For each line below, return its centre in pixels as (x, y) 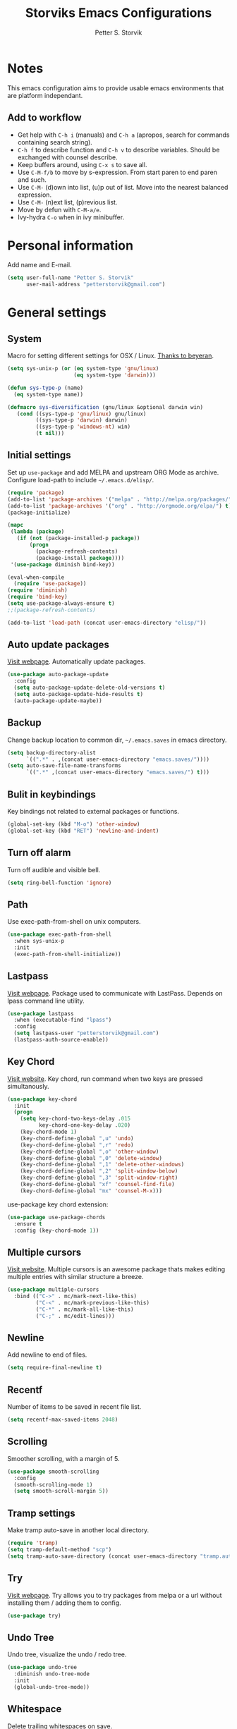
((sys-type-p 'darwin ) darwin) (82, 420)
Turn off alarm (39, 853)
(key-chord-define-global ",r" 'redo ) (77, 1145)
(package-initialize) (39, 513)
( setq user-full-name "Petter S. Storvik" (71, 278)
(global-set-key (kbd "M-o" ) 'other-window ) (74, 824)
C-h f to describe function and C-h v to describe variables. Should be (119, 149)
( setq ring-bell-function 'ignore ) (60, 883)
